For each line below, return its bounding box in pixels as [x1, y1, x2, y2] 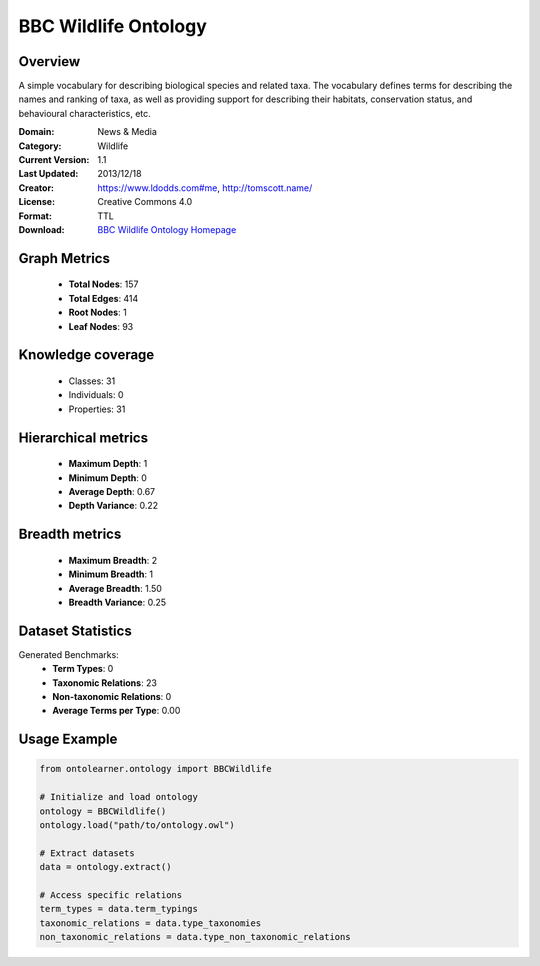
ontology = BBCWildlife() [39, 805, 167, 817]
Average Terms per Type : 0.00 [52, 705, 181, 717]
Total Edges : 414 [68, 292, 139, 304]
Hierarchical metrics [18, 429, 149, 446]
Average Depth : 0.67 [68, 485, 156, 497]
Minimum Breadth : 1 [68, 568, 154, 580]
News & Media [97, 126, 157, 138]
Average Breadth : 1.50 [68, 582, 162, 594]
